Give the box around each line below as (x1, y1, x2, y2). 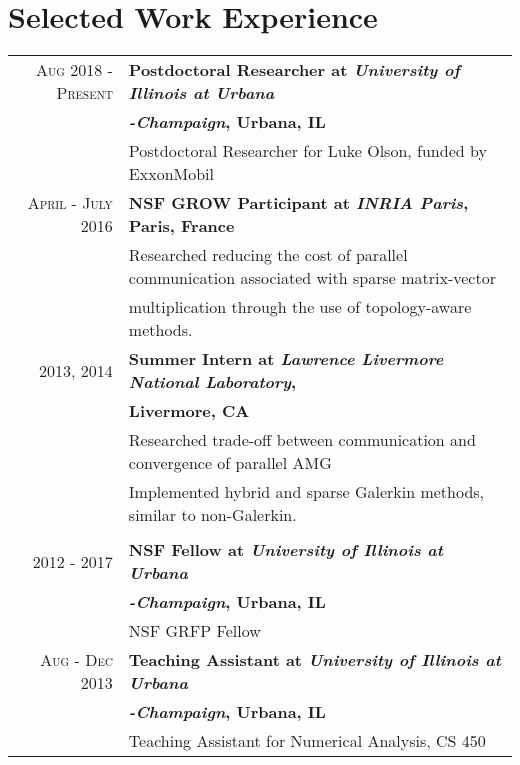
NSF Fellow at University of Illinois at (128, 538, 443, 562)
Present (56, 81, 113, 105)
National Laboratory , (128, 370, 297, 394)
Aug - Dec (40, 648, 113, 672)
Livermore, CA (128, 399, 250, 423)
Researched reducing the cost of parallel (128, 243, 408, 267)
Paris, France (128, 214, 235, 238)
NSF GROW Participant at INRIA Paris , (128, 191, 469, 215)
